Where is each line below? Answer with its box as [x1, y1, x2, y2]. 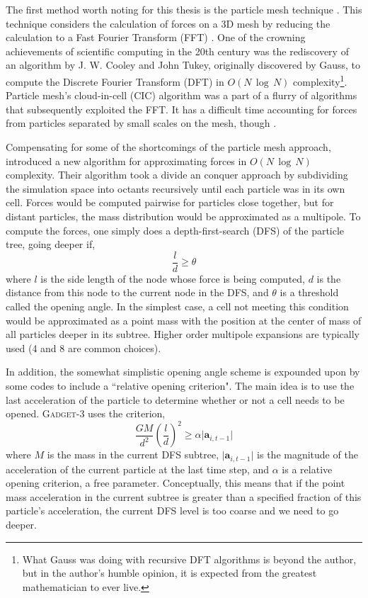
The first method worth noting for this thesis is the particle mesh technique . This [6, 2, 362, 16]
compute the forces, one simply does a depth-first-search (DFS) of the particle [6, 222, 345, 237]
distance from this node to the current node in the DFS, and [6, 285, 269, 300]
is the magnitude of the [257, 447, 358, 462]
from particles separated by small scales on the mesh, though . [6, 115, 277, 130]
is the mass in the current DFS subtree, [47, 447, 219, 462]
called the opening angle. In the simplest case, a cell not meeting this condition [6, 299, 349, 313]
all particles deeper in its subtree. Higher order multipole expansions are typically [6, 327, 360, 342]
